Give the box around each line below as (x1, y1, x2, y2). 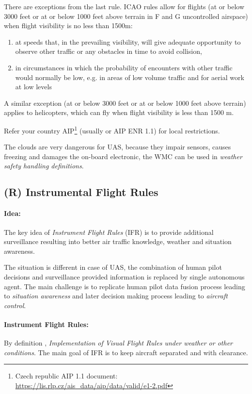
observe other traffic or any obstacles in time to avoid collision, (15, 46, 202, 56)
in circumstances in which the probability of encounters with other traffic (15, 62, 233, 72)
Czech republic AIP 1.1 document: (15, 371, 118, 381)
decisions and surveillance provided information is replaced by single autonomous (4, 271, 245, 281)
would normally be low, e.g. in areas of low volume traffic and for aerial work (15, 72, 244, 82)
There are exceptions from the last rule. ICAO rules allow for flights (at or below (4, 1, 244, 11)
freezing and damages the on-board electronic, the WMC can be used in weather (4, 151, 242, 161)
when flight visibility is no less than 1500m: (4, 20, 133, 31)
